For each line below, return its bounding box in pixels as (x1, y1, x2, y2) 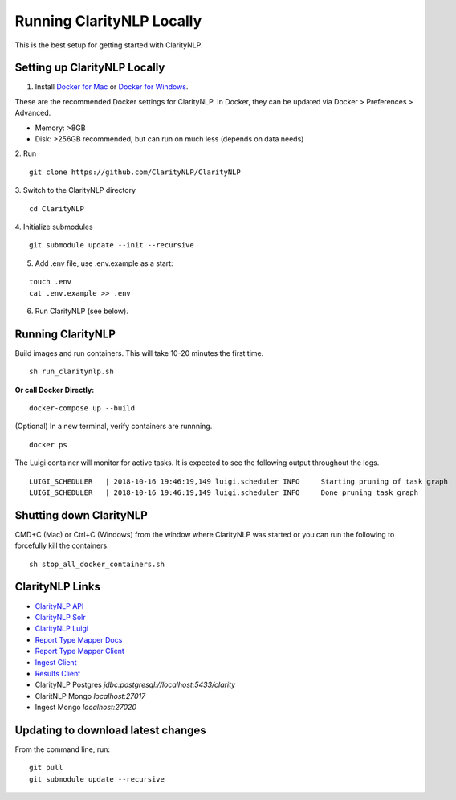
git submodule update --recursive (29, 774, 165, 783)
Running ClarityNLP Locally (14, 12, 202, 30)
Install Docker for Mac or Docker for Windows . (35, 82, 189, 92)
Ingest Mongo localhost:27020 (35, 703, 136, 712)
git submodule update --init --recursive (29, 241, 194, 250)
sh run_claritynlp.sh (29, 367, 114, 377)
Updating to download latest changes (14, 723, 206, 737)
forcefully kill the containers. (14, 541, 109, 550)
